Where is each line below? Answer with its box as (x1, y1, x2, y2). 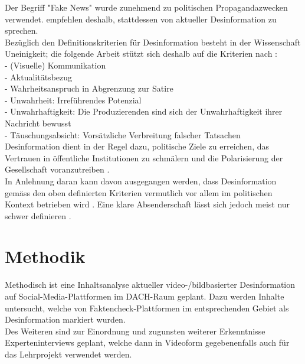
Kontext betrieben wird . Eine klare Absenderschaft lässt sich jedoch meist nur (5, 198, 290, 210)
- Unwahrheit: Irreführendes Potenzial (5, 93, 142, 106)
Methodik (5, 244, 86, 268)
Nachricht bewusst (5, 116, 71, 129)
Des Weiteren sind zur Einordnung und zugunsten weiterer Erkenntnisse (5, 324, 265, 337)
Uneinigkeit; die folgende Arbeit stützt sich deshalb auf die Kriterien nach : (5, 47, 277, 60)
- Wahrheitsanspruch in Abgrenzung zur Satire (5, 82, 173, 95)
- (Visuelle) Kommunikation (5, 58, 106, 71)
